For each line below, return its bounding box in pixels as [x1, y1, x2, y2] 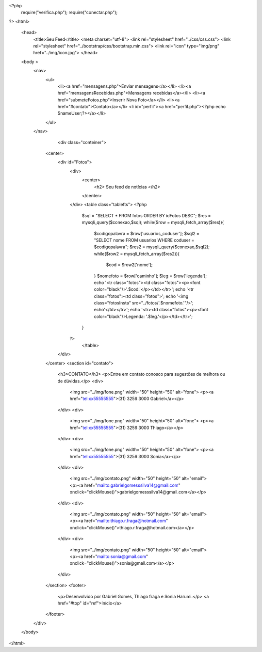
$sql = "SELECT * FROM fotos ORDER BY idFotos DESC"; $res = [82, 212, 211, 218]
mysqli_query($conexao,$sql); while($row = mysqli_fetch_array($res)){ [82, 220, 224, 225]
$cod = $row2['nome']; [106, 262, 153, 268]
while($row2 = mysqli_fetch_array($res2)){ [94, 251, 180, 256]
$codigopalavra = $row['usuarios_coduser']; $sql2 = [94, 230, 200, 236]
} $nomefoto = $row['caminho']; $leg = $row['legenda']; [94, 273, 207, 279]
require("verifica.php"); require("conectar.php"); [21, 10, 118, 16]
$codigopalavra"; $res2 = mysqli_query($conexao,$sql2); [94, 244, 210, 250]
